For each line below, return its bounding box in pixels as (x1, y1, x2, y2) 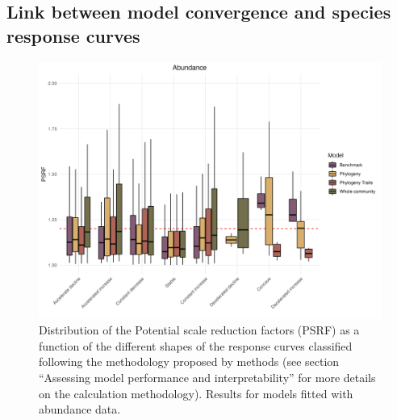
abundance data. (39, 401, 121, 418)
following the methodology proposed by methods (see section (39, 353, 340, 370)
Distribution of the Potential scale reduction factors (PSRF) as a (39, 321, 360, 338)
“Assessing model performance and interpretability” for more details (39, 368, 376, 385)
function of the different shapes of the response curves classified (39, 337, 353, 354)
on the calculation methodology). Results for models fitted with (39, 384, 353, 401)
